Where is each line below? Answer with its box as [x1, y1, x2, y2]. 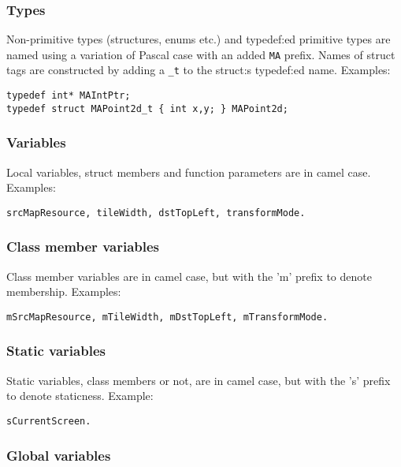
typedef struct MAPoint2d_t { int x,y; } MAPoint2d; [6, 103, 288, 114]
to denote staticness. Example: [6, 387, 154, 404]
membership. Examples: [6, 283, 121, 300]
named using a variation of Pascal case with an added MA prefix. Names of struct [6, 46, 395, 62]
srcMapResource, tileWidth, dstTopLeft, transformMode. [6, 207, 306, 219]
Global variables [6, 445, 111, 465]
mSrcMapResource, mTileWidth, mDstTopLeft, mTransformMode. [6, 311, 329, 323]
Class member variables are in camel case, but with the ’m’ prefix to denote [6, 267, 372, 284]
